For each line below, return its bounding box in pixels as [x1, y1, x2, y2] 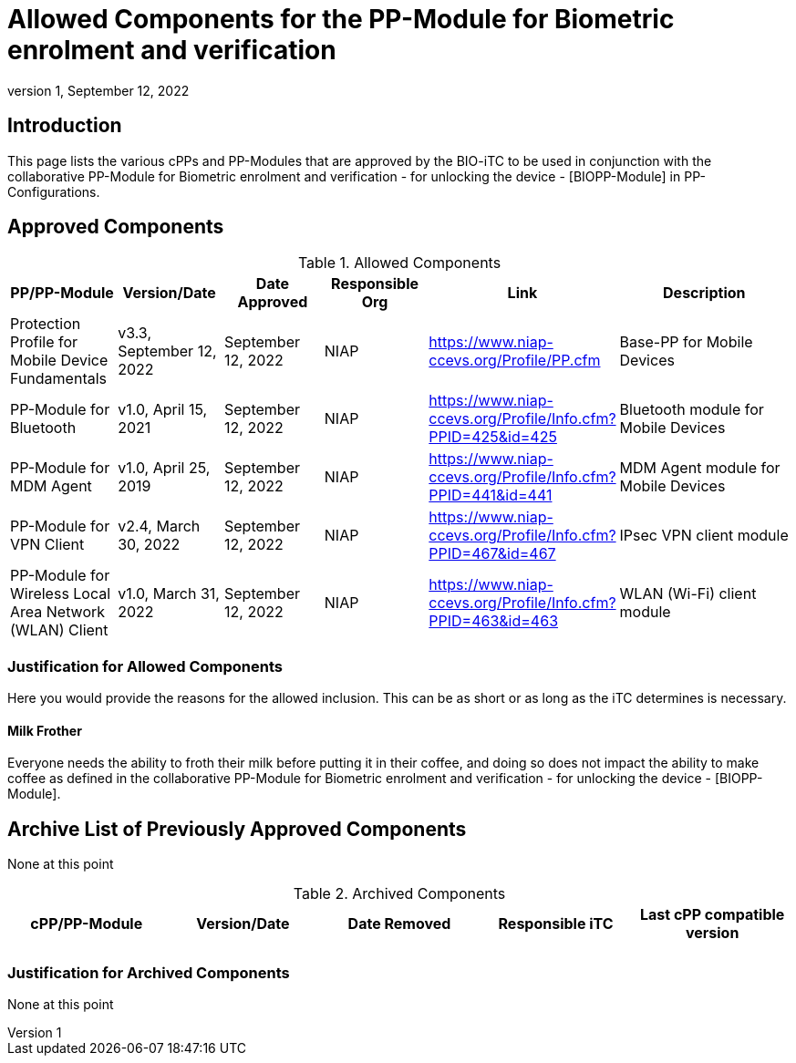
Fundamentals [10, 369, 108, 388]
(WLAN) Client [10, 621, 109, 640]
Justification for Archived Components [7, 963, 290, 982]
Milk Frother [7, 722, 82, 738]
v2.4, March [118, 517, 201, 536]
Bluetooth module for [619, 400, 764, 419]
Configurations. [7, 183, 100, 200]
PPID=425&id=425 [429, 428, 557, 447]
